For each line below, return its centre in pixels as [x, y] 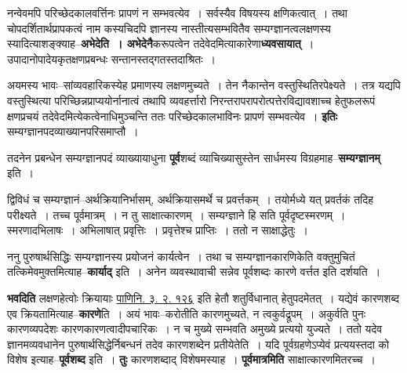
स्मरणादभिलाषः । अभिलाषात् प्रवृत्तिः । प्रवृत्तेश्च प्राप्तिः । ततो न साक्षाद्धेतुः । [158, 230]
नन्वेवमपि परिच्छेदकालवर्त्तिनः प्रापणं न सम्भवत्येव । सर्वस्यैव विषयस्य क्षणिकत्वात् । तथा [177, 13]
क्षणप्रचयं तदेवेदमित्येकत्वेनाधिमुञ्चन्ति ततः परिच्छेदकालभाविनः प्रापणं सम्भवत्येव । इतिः [173, 116]
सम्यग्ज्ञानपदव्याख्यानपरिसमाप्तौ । [73, 131]
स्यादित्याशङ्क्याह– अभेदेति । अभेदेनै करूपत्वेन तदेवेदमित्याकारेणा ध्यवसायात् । [161, 43]
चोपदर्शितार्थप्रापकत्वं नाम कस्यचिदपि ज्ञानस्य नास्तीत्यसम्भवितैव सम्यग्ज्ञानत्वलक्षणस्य [169, 28]
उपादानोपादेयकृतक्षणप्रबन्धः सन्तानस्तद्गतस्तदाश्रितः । [111, 58]
